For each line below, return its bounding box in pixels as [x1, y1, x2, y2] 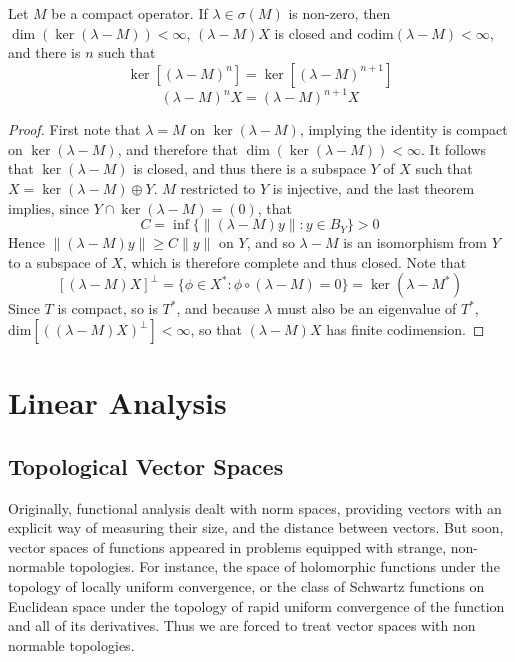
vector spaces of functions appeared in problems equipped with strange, [8, 536, 447, 557]
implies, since [8, 197, 90, 218]
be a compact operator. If [51, 3, 208, 23]
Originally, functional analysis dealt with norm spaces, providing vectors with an [8, 497, 502, 518]
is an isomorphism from [343, 232, 487, 253]
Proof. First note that [8, 119, 141, 140]
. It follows [421, 138, 487, 159]
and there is [8, 42, 81, 63]
